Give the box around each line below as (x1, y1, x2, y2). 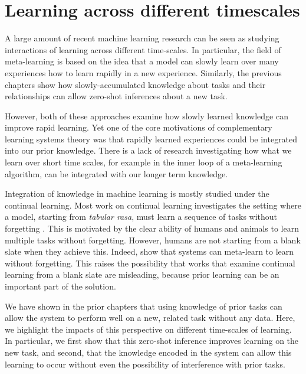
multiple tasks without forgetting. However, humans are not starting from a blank (5, 233, 301, 246)
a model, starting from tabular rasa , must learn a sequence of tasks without (5, 210, 278, 223)
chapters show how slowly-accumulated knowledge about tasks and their (5, 78, 266, 90)
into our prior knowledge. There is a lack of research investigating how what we (5, 144, 292, 157)
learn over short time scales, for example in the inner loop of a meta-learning (5, 156, 282, 168)
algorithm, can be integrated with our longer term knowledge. (5, 167, 228, 180)
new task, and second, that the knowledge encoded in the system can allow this (5, 346, 292, 358)
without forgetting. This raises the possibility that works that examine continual (5, 256, 295, 269)
